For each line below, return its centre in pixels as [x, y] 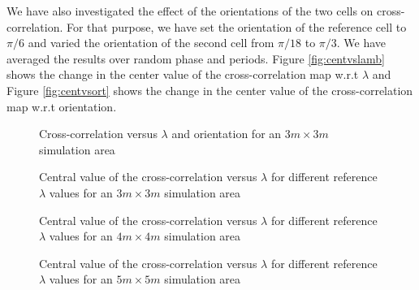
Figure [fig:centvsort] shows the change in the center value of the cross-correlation [210, 90]
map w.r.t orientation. [62, 106]
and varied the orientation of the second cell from [151, 43]
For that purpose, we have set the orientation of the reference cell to [236, 26]
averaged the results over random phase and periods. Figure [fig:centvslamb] [196, 58]
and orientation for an [227, 134]
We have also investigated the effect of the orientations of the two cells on [190, 11]
